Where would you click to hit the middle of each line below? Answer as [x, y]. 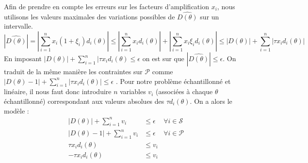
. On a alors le [211, 101]
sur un [210, 16]
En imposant [23, 58]
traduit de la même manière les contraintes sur [73, 71]
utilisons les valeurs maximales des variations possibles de [89, 16]
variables [133, 91]
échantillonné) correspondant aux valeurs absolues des [84, 101]
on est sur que [163, 58]
